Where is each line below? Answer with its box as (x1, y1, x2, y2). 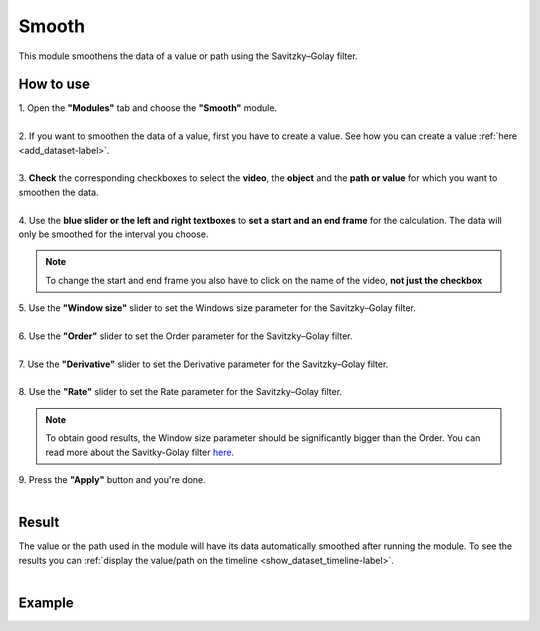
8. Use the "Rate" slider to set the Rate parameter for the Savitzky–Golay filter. (18, 386, 343, 398)
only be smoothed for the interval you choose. (18, 228, 209, 240)
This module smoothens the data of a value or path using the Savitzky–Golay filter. (18, 50, 359, 62)
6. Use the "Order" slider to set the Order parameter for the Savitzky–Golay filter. (18, 330, 353, 342)
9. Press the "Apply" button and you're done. (18, 474, 207, 486)
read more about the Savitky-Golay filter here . (45, 446, 235, 458)
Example (18, 594, 74, 611)
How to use (18, 76, 90, 93)
